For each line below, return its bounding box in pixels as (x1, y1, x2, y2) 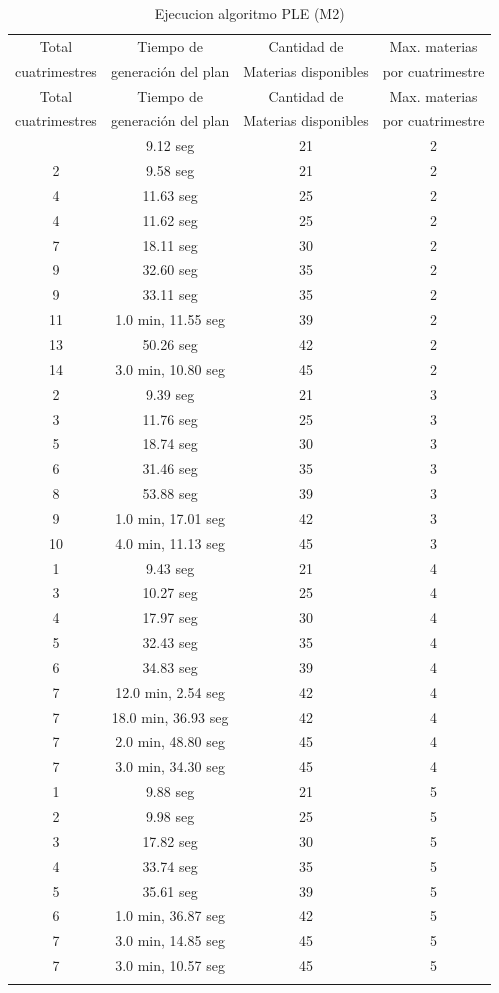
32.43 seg (142, 632, 198, 653)
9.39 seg (145, 383, 195, 404)
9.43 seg (145, 557, 195, 578)
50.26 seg (142, 333, 198, 354)
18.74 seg (142, 433, 198, 454)
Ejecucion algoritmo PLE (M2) (154, 3, 345, 23)
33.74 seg (142, 855, 198, 876)
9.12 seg (145, 135, 195, 156)
